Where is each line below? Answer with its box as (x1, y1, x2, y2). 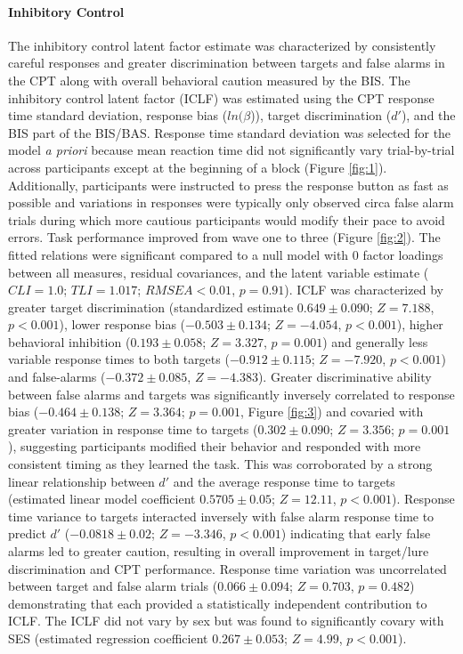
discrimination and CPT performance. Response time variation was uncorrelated (8, 559, 447, 577)
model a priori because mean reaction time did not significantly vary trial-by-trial (8, 141, 455, 159)
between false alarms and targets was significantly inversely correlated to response (8, 384, 455, 403)
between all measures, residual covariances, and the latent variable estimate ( (8, 262, 429, 281)
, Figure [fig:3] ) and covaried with (240, 402, 424, 421)
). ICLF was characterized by (284, 280, 443, 299)
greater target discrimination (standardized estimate (8, 297, 294, 316)
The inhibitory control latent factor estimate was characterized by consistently (8, 36, 436, 54)
